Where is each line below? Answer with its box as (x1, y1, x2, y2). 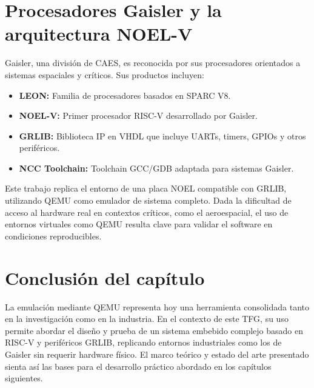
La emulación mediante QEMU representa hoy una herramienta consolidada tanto (5, 300, 309, 313)
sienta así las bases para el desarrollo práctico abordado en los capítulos (5, 360, 272, 372)
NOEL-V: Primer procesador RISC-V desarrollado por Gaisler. (19, 109, 258, 122)
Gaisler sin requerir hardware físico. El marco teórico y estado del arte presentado (5, 347, 309, 360)
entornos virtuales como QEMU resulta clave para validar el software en (5, 218, 273, 230)
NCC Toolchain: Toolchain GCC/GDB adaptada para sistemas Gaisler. (19, 161, 294, 174)
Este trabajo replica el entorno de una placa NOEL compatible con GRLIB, (5, 182, 287, 195)
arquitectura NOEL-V (5, 21, 193, 46)
